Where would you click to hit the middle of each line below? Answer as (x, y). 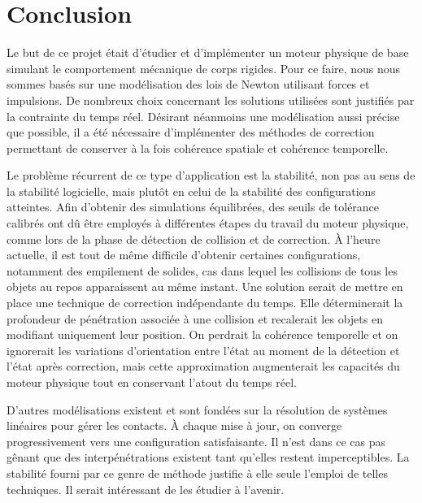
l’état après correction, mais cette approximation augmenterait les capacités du (203, 366)
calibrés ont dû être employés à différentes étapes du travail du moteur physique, (208, 223)
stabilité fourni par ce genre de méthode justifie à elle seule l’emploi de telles (197, 473)
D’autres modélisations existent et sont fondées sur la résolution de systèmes (197, 409)
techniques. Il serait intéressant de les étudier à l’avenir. (146, 489)
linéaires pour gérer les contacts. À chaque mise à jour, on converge (174, 425)
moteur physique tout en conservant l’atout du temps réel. (152, 382)
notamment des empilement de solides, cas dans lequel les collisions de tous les (202, 270)
